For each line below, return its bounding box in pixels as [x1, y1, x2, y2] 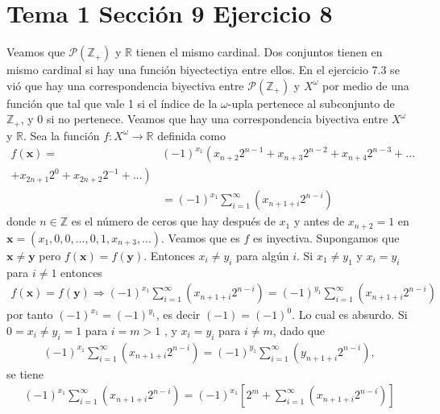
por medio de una [322, 77, 409, 93]
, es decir [156, 306, 201, 323]
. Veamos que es [161, 229, 240, 246]
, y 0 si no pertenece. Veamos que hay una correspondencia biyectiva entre [20, 110, 388, 127]
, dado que [272, 321, 326, 338]
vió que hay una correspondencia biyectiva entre [6, 77, 244, 93]
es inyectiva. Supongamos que [253, 229, 400, 246]
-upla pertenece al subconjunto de [227, 94, 395, 111]
